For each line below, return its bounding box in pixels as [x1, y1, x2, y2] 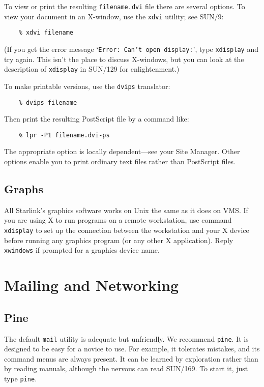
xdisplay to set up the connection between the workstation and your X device [4, 225, 249, 235]
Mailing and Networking [4, 275, 179, 295]
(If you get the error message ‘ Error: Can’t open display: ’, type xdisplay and [4, 43, 258, 54]
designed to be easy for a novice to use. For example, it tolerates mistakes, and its [4, 343, 260, 354]
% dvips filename [18, 99, 77, 106]
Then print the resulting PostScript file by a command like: [4, 113, 189, 124]
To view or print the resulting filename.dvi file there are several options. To [4, 1, 245, 11]
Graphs [4, 181, 44, 197]
